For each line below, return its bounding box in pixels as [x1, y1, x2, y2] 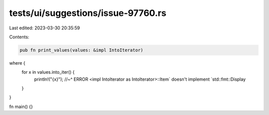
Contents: [9, 34, 29, 40]
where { [9, 60, 26, 66]
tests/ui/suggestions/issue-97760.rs [9, 7, 166, 18]
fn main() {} [9, 104, 33, 110]
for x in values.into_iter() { [21, 69, 75, 75]
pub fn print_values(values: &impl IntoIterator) [19, 47, 143, 53]
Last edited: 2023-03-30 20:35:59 [9, 25, 80, 31]
